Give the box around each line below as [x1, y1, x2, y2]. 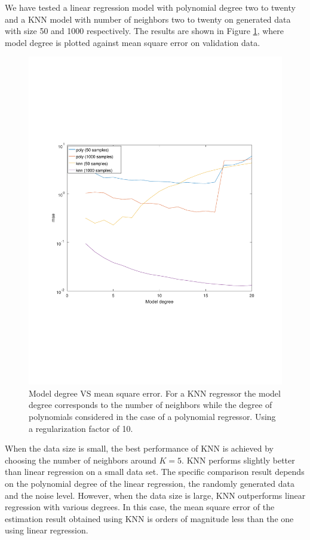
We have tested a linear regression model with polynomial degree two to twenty [5, 1, 296, 13]
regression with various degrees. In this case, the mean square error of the [5, 501, 275, 513]
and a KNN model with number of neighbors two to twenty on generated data [5, 13, 291, 25]
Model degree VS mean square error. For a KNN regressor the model [29, 386, 281, 399]
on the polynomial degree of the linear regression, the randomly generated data [5, 477, 294, 490]
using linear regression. [5, 524, 88, 536]
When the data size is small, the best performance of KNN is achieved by [5, 442, 274, 455]
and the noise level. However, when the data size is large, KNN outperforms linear [5, 489, 306, 501]
